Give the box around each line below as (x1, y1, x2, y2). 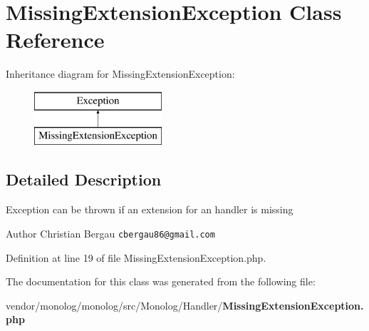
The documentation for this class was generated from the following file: (6, 274, 316, 289)
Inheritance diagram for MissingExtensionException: (6, 66, 235, 81)
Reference (6, 25, 105, 54)
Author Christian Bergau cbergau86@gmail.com (6, 225, 215, 240)
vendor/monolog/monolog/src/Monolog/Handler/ (6, 297, 223, 312)
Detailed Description (6, 168, 162, 190)
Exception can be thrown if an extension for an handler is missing (6, 202, 293, 217)
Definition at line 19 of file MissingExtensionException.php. (6, 250, 266, 265)
